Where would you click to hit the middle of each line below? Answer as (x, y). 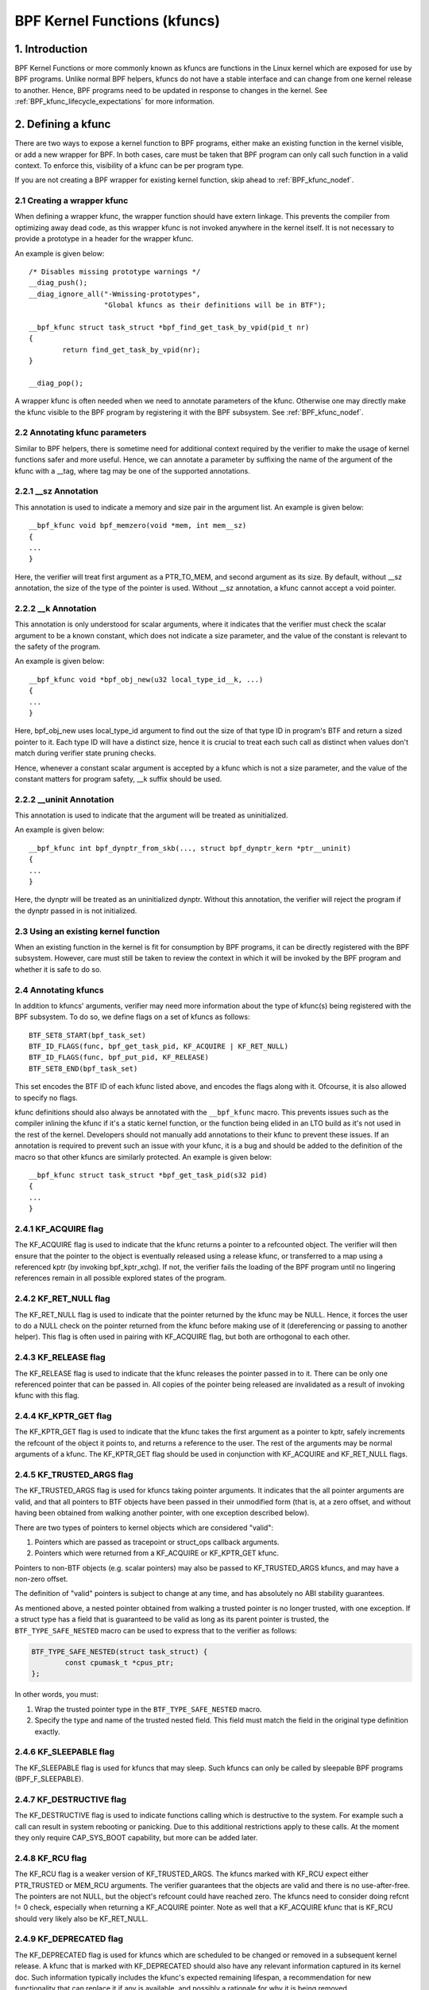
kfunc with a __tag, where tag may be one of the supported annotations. (132, 470)
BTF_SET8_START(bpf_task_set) (88, 1035)
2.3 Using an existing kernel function (87, 931)
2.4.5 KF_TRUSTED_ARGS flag (74, 1474)
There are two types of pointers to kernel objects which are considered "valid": (144, 1528)
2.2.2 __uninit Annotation (64, 799)
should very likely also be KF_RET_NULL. (81, 1918)
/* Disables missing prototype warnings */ (115, 272)
